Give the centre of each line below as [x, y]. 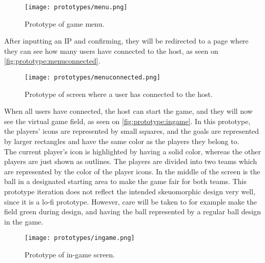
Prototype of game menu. [65, 23]
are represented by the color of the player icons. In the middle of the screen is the [132, 171]
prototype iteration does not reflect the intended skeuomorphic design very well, [130, 191]
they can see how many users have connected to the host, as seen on [111, 50]
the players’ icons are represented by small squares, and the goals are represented [132, 131]
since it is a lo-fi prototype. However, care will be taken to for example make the [130, 201]
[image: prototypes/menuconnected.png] [93, 78]
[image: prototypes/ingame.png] [80, 238]
